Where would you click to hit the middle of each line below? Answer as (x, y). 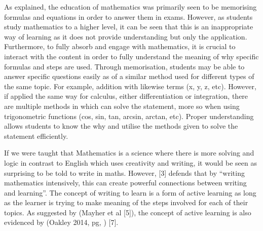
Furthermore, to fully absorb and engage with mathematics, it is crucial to (120, 46)
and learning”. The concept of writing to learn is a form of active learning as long (130, 192)
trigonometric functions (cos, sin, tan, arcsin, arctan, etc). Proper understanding (129, 116)
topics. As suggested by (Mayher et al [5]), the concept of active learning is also (128, 212)
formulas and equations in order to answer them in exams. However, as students (128, 16)
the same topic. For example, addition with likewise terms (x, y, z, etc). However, (130, 86)
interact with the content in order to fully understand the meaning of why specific (131, 56)
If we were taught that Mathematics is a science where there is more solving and (129, 153)
